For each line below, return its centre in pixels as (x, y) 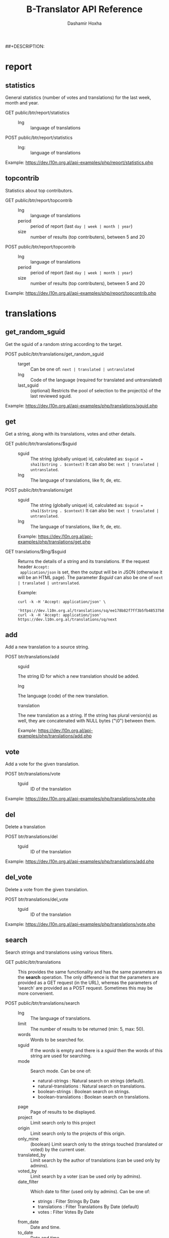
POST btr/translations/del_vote (37, 899)
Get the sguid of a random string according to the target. (64, 344)
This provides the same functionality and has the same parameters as (90, 972)
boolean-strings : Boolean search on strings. (84, 1091)
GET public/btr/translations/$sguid (41, 443)
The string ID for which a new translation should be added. (78, 676)
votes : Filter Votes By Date (66, 1212)
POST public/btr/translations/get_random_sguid (55, 354)
